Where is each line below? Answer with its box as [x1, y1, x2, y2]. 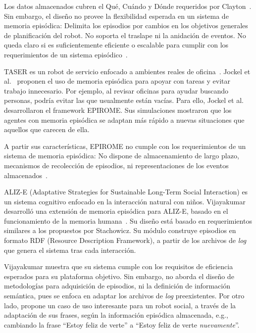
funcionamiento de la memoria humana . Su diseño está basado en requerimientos [4, 215, 252, 226]
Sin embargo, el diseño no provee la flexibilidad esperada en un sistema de [4, 10, 229, 21]
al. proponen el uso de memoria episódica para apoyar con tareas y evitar [4, 76, 231, 86]
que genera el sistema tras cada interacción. [4, 244, 136, 255]
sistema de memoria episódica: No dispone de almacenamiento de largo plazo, [4, 150, 239, 161]
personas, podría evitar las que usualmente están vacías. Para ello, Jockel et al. [4, 95, 244, 105]
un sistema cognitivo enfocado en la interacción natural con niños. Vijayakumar [4, 196, 246, 206]
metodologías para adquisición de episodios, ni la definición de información [4, 281, 230, 291]
